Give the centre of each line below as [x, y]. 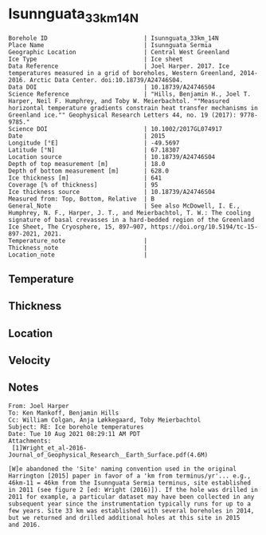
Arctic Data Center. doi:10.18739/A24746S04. [106, 80]
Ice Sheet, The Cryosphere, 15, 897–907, [78, 227]
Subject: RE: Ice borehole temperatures [76, 427]
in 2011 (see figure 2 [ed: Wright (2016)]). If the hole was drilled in [133, 489]
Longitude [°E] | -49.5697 [94, 143]
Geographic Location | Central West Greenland [119, 52]
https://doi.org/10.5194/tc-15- [205, 227]
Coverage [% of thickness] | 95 [83, 184]
